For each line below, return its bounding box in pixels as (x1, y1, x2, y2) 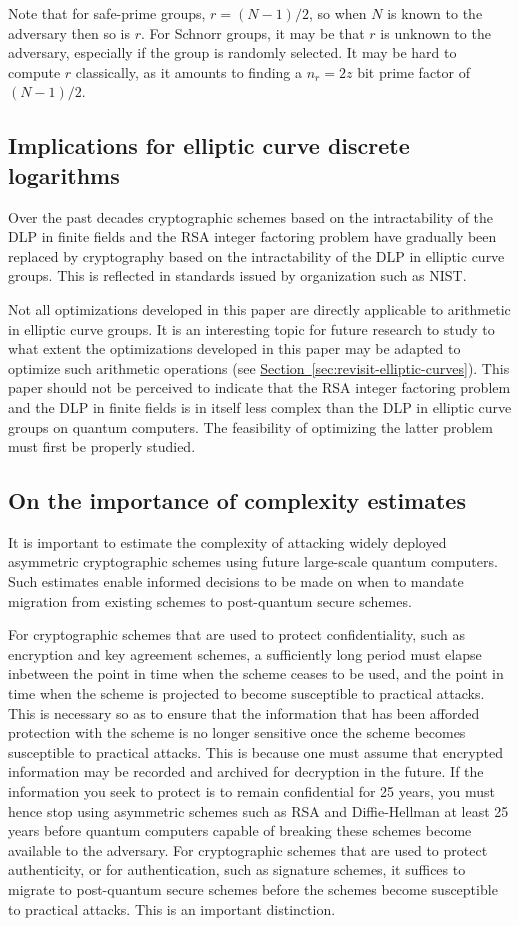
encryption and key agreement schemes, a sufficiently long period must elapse (8, 643, 482, 664)
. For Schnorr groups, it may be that (141, 22, 365, 43)
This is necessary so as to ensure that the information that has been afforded (8, 702, 480, 723)
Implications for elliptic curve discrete (8, 130, 410, 161)
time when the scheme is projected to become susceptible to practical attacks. (8, 683, 485, 704)
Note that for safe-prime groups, (8, 3, 206, 23)
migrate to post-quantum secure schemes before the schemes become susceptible (8, 878, 498, 899)
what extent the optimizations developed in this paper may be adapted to (8, 338, 461, 359)
